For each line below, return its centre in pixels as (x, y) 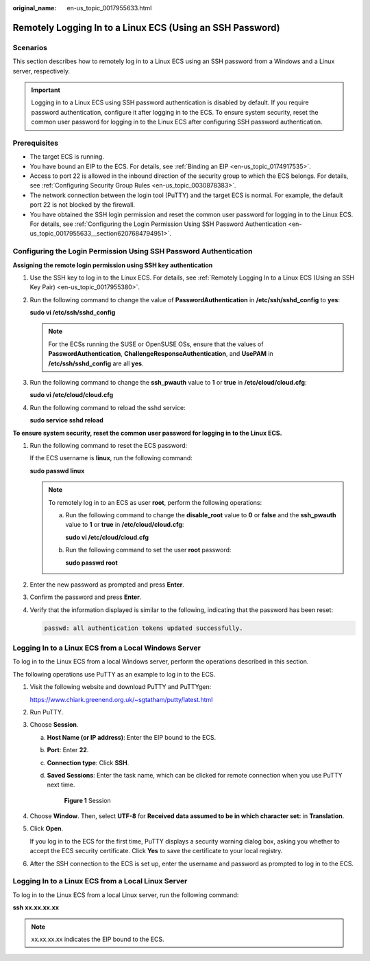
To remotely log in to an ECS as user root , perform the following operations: (155, 502)
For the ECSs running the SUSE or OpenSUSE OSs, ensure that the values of (156, 344)
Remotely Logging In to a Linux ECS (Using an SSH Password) (146, 27)
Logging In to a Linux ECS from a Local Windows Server (107, 648)
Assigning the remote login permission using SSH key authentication (113, 265)
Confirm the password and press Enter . (86, 597)
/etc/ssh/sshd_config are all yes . (96, 363)
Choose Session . (54, 725)
